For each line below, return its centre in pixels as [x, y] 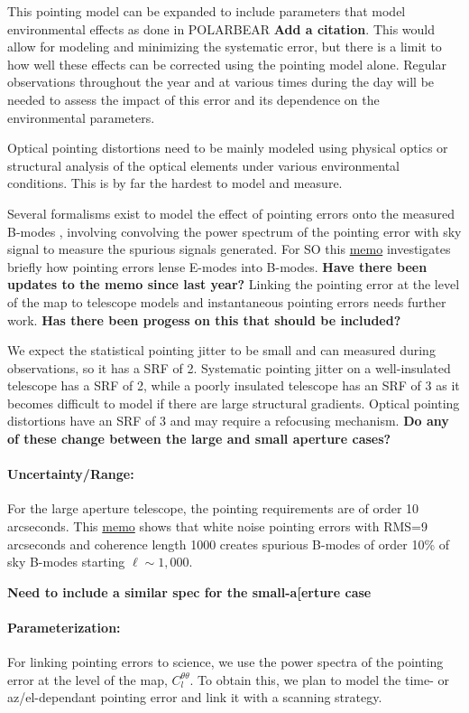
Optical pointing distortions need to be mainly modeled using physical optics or [228, 148]
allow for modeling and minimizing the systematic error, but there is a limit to [225, 47]
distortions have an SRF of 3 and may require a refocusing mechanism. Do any [228, 421]
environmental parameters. [81, 117]
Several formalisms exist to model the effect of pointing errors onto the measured [231, 213]
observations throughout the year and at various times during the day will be [221, 82]
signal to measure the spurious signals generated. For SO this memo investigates [229, 249]
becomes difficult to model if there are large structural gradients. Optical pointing [234, 403]
